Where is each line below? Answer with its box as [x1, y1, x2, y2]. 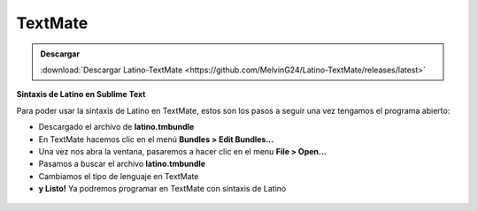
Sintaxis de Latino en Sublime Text [16, 89, 146, 100]
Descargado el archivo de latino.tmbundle [38, 122, 195, 132]
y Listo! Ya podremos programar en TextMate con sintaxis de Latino [38, 184, 287, 194]
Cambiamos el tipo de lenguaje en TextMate [38, 170, 199, 181]
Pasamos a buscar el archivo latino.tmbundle [38, 159, 206, 170]
